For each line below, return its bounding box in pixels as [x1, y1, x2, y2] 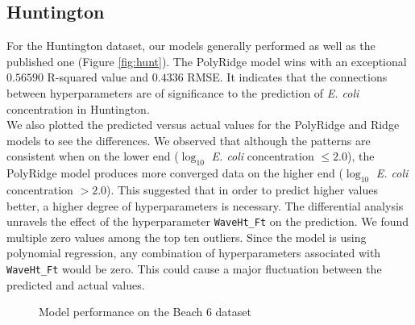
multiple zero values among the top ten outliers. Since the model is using [6, 228, 367, 245]
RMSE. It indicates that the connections [187, 69, 388, 85]
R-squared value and [47, 69, 149, 85]
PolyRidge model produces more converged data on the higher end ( [6, 165, 343, 181]
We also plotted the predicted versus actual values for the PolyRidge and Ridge [6, 116, 400, 133]
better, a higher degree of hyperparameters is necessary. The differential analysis [6, 197, 404, 214]
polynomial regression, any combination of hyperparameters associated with [6, 244, 381, 261]
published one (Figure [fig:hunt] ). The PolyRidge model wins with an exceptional [6, 52, 407, 69]
